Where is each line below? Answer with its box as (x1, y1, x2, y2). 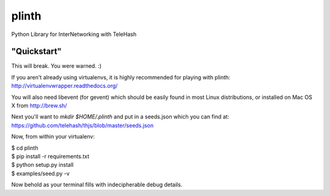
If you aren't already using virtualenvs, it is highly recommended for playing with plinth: (11, 73, 230, 81)
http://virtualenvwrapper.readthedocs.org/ (11, 82, 118, 90)
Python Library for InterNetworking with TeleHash (11, 31, 137, 38)
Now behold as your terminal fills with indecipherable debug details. (11, 181, 183, 189)
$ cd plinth (11, 144, 38, 151)
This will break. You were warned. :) (11, 62, 102, 70)
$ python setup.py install (11, 161, 74, 169)
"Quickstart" (11, 46, 62, 57)
